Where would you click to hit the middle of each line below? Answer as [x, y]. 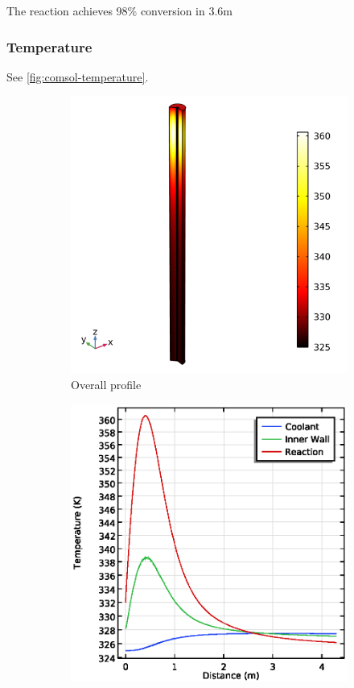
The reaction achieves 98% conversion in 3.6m [119, 10]
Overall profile [106, 384]
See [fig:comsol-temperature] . [78, 76]
